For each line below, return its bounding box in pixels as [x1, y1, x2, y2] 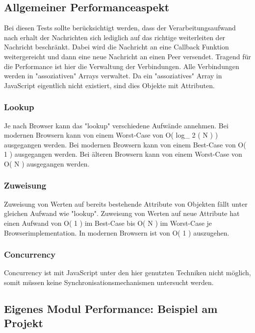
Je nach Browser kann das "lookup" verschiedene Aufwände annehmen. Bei [4, 120, 229, 130]
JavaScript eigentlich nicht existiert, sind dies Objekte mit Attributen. [4, 80, 215, 90]
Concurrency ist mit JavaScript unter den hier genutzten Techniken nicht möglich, [4, 267, 251, 278]
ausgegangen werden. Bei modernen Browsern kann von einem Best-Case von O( [4, 139, 246, 149]
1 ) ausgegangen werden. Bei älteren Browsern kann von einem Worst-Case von [4, 149, 242, 159]
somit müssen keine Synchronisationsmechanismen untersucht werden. [4, 277, 214, 287]
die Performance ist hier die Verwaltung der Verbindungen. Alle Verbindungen [4, 61, 239, 71]
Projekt [4, 315, 43, 331]
